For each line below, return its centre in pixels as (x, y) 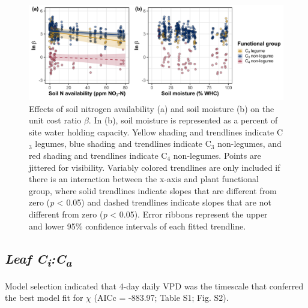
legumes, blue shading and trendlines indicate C (123, 144)
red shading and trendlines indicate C (98, 155)
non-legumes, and (249, 144)
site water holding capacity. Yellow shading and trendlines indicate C (156, 132)
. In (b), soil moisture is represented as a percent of (183, 120)
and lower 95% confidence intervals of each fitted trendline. (137, 226)
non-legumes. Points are (217, 155)
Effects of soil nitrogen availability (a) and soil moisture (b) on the (152, 108)
